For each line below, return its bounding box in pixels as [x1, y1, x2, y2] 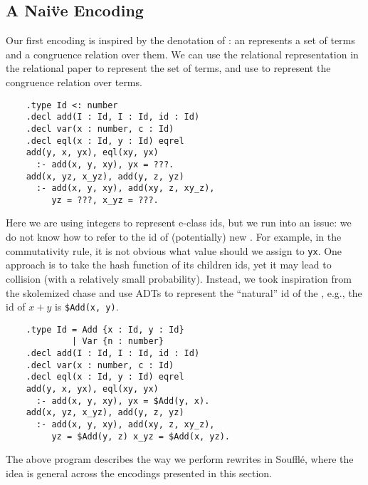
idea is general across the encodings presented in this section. [6, 465, 272, 480]
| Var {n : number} [72, 336, 164, 347]
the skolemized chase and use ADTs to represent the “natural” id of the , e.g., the [6, 285, 362, 300]
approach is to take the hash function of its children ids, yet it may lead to [6, 257, 332, 272]
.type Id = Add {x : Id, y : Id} [26, 324, 184, 335]
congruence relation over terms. [6, 74, 142, 89]
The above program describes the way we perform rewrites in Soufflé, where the [6, 452, 354, 466]
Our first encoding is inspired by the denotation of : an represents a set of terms [6, 33, 355, 48]
